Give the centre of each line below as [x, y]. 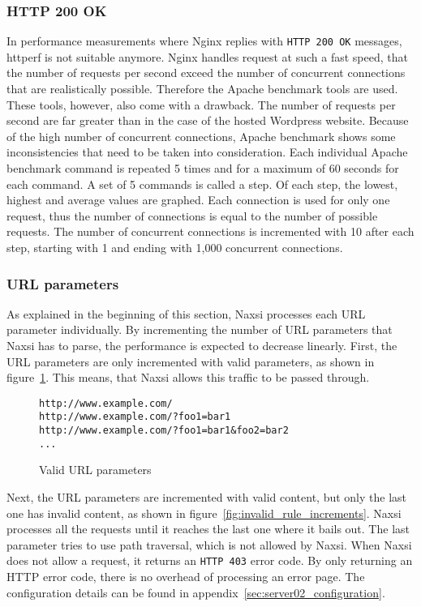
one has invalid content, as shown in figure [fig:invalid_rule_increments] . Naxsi [204, 513]
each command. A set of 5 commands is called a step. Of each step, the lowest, [202, 184]
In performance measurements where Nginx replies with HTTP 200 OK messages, [204, 41]
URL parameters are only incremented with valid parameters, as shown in [191, 361]
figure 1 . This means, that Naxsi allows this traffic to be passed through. [188, 377]
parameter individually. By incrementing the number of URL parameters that [200, 329]
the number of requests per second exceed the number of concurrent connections [206, 73]
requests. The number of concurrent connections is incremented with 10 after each [210, 231]
